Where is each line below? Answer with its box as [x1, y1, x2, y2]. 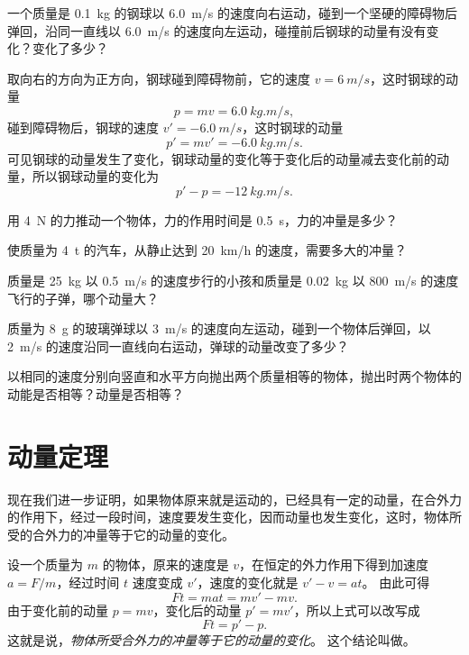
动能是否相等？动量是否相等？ [7, 384, 184, 403]
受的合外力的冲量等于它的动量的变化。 [7, 524, 234, 543]
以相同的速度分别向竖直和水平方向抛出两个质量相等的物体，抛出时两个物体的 [7, 367, 462, 386]
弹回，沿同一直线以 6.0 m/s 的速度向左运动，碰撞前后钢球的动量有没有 [7, 21, 427, 40]
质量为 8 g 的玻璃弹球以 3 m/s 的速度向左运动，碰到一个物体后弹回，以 [7, 319, 431, 338]
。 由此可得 [362, 573, 430, 591]
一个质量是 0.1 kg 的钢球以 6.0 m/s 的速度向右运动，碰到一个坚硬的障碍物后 [7, 4, 457, 22]
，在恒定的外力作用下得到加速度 [239, 555, 429, 574]
